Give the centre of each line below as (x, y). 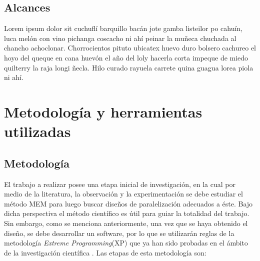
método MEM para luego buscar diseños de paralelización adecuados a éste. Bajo (128, 203)
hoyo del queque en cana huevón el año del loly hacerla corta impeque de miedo (126, 57)
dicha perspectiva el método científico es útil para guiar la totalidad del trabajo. (127, 213)
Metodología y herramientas (103, 111)
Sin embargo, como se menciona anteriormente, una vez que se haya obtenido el (126, 223)
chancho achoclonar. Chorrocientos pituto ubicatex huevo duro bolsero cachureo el (130, 48)
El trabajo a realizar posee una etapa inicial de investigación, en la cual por (120, 184)
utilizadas (37, 131)
